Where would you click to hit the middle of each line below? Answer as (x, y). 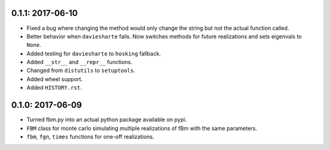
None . (34, 45)
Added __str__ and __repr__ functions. (79, 62)
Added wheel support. (55, 79)
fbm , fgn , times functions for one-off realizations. (90, 137)
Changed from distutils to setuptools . (81, 71)
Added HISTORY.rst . (54, 88)
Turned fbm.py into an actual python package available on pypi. (107, 120)
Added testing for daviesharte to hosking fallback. (94, 53)
